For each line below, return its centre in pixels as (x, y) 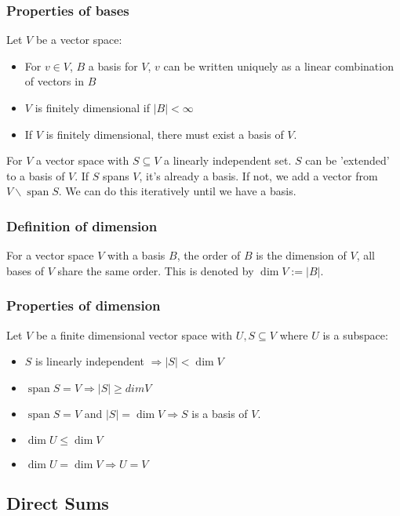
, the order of (209, 255)
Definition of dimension (82, 225)
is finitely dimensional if (93, 107)
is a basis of (220, 413)
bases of (25, 270)
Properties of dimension (84, 305)
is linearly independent (90, 361)
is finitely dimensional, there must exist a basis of (165, 134)
